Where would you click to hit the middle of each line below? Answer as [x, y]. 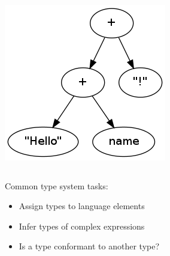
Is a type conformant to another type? [89, 246]
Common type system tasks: [57, 185]
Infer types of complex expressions [82, 226]
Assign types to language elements [82, 206]
